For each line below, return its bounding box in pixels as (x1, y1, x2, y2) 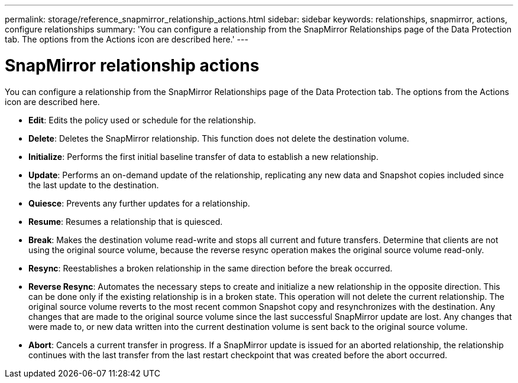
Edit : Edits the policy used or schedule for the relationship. (28, 114, 256, 125)
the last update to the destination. (28, 179, 159, 190)
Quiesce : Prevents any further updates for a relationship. (28, 198, 250, 208)
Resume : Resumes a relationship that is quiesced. (28, 216, 223, 227)
